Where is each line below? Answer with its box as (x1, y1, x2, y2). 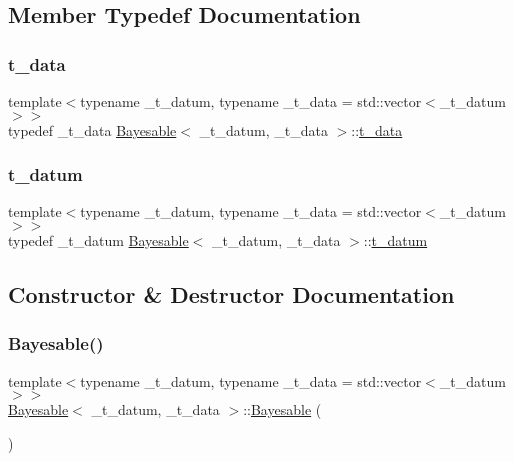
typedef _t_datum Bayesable (8, 230, 189, 250)
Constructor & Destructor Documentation (8, 278, 455, 309)
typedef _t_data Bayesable (8, 119, 177, 140)
